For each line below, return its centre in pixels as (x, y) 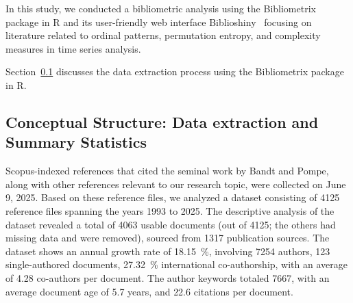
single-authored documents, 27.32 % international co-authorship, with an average (176, 264)
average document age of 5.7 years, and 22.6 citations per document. (149, 291)
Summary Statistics (76, 142)
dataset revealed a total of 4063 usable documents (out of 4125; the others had (171, 224)
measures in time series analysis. (73, 48)
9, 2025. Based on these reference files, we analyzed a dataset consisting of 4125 (173, 197)
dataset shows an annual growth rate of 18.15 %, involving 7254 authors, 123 (168, 251)
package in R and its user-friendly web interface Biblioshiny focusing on (159, 22)
